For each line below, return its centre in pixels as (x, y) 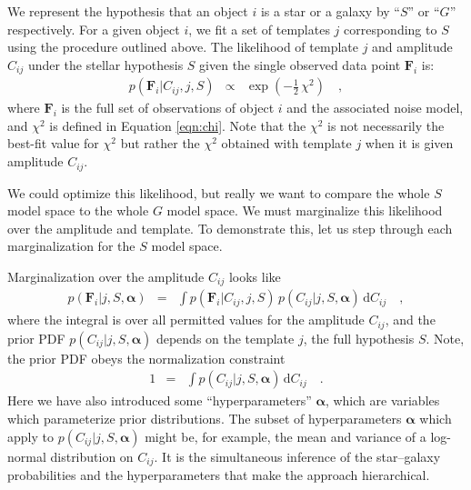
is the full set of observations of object (168, 108)
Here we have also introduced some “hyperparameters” (160, 400)
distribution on (92, 456)
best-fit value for (53, 143)
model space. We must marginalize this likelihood (305, 210)
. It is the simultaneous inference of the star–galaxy (297, 456)
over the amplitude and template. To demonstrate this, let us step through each (230, 228)
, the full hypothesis (359, 338)
